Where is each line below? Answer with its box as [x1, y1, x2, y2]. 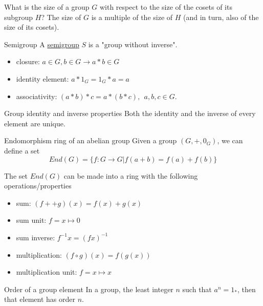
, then [237, 283, 256, 294]
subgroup [4, 11, 33, 22]
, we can [217, 135, 243, 146]
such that [182, 283, 212, 294]
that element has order [4, 294, 75, 304]
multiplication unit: [16, 266, 77, 277]
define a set [4, 145, 40, 156]
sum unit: [16, 215, 47, 225]
